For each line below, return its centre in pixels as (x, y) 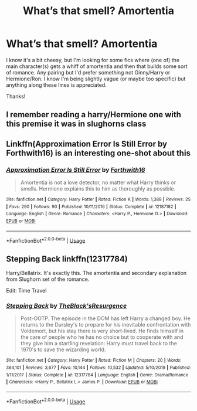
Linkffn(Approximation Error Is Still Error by (87, 144)
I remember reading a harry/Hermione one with (94, 115)
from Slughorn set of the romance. (48, 279)
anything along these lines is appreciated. (56, 85)
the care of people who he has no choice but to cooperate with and (102, 337)
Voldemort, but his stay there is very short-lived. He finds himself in (102, 331)
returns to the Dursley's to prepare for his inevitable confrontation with (106, 325)
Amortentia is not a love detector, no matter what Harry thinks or (98, 182)
